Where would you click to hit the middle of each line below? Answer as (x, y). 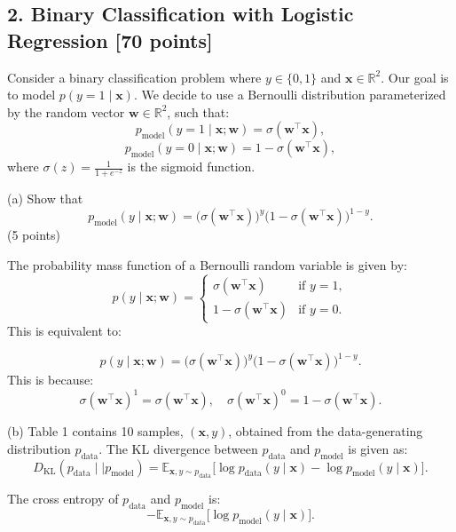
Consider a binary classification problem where (134, 77)
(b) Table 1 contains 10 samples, (95, 431)
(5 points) (34, 235)
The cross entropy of (63, 499)
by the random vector (66, 111)
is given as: (378, 448)
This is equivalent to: (64, 331)
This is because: (51, 380)
